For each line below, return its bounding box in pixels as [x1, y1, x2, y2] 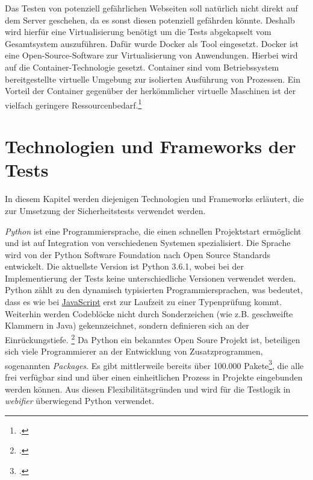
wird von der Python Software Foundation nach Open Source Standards [5, 248, 270, 261]
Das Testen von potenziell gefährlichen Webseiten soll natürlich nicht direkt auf [5, 2, 298, 14]
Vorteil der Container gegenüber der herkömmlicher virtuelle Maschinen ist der [5, 84, 296, 97]
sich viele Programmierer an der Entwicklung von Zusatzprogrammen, [5, 345, 263, 358]
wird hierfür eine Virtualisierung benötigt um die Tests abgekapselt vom [5, 25, 271, 38]
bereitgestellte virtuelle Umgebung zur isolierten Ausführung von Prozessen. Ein [5, 72, 301, 85]
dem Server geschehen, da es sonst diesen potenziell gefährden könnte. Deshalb [5, 13, 295, 26]
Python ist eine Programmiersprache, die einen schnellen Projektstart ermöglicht [5, 224, 302, 237]
